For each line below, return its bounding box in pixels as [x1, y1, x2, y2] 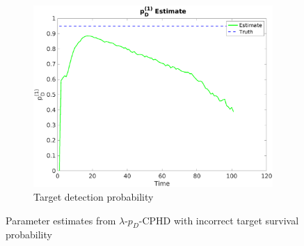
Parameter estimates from [6, 213, 116, 227]
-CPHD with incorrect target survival [138, 213, 299, 227]
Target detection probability [33, 189, 154, 203]
